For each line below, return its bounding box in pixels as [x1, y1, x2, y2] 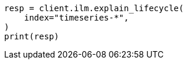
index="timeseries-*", [24, 13, 129, 22]
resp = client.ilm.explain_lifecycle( [4, 4, 184, 13]
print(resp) [4, 32, 59, 41]
